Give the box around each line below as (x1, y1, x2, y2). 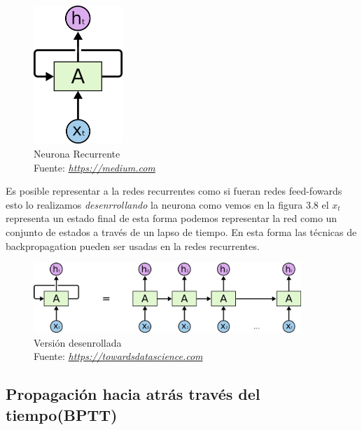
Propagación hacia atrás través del (6, 383, 260, 405)
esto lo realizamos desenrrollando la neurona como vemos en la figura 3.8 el (6, 197, 329, 211)
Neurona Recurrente (34, 146, 120, 160)
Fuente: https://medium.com (34, 160, 155, 174)
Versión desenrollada (34, 335, 122, 349)
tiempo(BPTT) (6, 403, 118, 425)
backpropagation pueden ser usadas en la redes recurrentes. (6, 238, 260, 253)
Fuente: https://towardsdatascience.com (34, 349, 203, 363)
